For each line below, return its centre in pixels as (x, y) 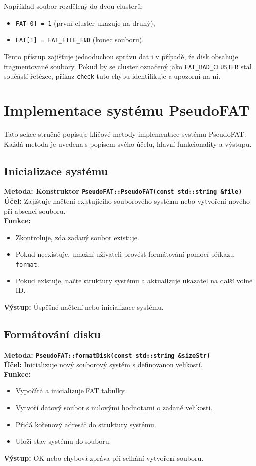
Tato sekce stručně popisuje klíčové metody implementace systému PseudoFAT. (125, 134)
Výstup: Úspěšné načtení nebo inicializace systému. (84, 307)
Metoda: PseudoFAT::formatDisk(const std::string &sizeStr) (107, 354)
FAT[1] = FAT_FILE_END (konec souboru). (80, 40)
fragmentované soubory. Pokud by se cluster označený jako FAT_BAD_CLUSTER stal (128, 66)
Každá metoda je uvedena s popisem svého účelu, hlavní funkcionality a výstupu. (128, 143)
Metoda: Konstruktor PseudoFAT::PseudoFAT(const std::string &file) (123, 191)
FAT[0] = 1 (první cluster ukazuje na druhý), (85, 23)
